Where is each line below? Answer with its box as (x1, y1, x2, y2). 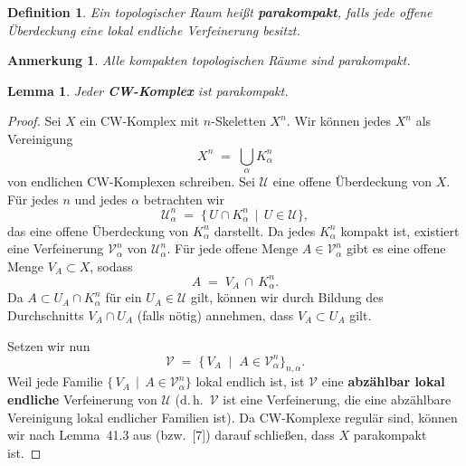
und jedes (74, 189, 128, 208)
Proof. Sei (7, 111, 62, 130)
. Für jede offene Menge (166, 239, 299, 258)
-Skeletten (211, 111, 266, 130)
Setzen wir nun (7, 336, 90, 355)
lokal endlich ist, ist (195, 372, 305, 391)
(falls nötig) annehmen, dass (137, 305, 294, 324)
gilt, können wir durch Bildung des (191, 288, 384, 307)
